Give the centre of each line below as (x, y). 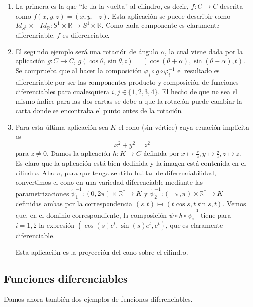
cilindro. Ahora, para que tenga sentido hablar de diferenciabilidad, (116, 172)
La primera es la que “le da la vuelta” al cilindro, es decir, (102, 6)
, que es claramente (194, 225)
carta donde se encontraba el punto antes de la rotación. (99, 110)
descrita (231, 6)
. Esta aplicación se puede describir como (169, 15)
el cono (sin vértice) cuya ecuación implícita (184, 126)
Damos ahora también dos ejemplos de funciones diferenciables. (98, 298)
